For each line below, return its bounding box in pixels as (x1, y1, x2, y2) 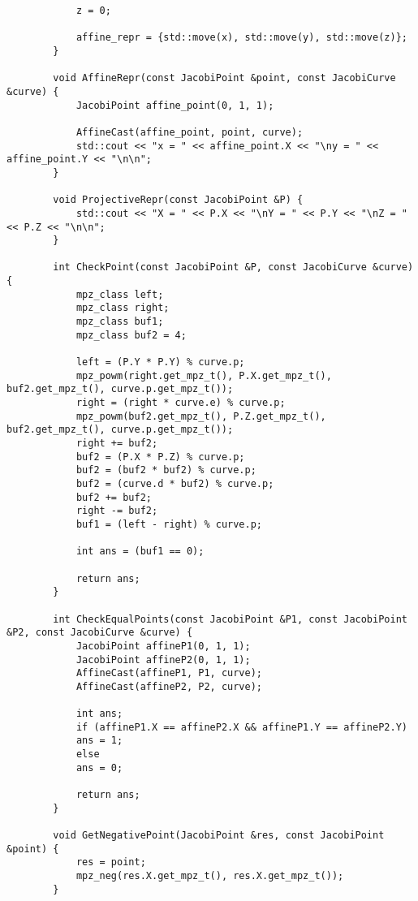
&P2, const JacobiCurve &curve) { (6, 627, 193, 639)
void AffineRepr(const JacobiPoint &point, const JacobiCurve (53, 72, 396, 84)
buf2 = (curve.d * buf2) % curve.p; (75, 477, 274, 489)
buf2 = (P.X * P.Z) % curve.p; (75, 450, 245, 463)
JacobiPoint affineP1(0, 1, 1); (75, 640, 251, 652)
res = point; (75, 856, 146, 869)
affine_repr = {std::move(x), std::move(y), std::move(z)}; (75, 32, 407, 44)
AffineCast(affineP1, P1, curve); (75, 667, 262, 679)
